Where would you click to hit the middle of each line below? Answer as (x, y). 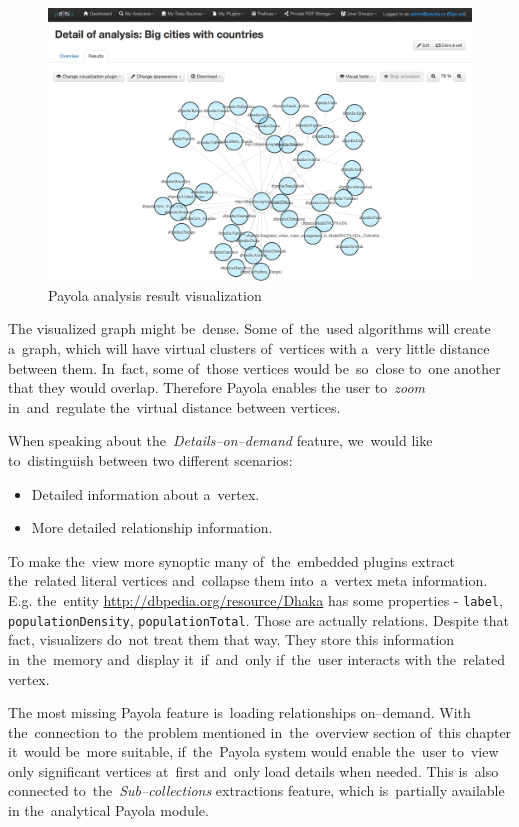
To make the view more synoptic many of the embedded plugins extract (232, 560)
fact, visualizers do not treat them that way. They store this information (231, 639)
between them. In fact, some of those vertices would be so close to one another (254, 367)
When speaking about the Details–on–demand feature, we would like (220, 440)
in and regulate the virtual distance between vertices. (174, 406)
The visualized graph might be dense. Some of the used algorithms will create (249, 328)
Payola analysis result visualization (155, 294)
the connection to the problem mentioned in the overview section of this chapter (260, 731)
